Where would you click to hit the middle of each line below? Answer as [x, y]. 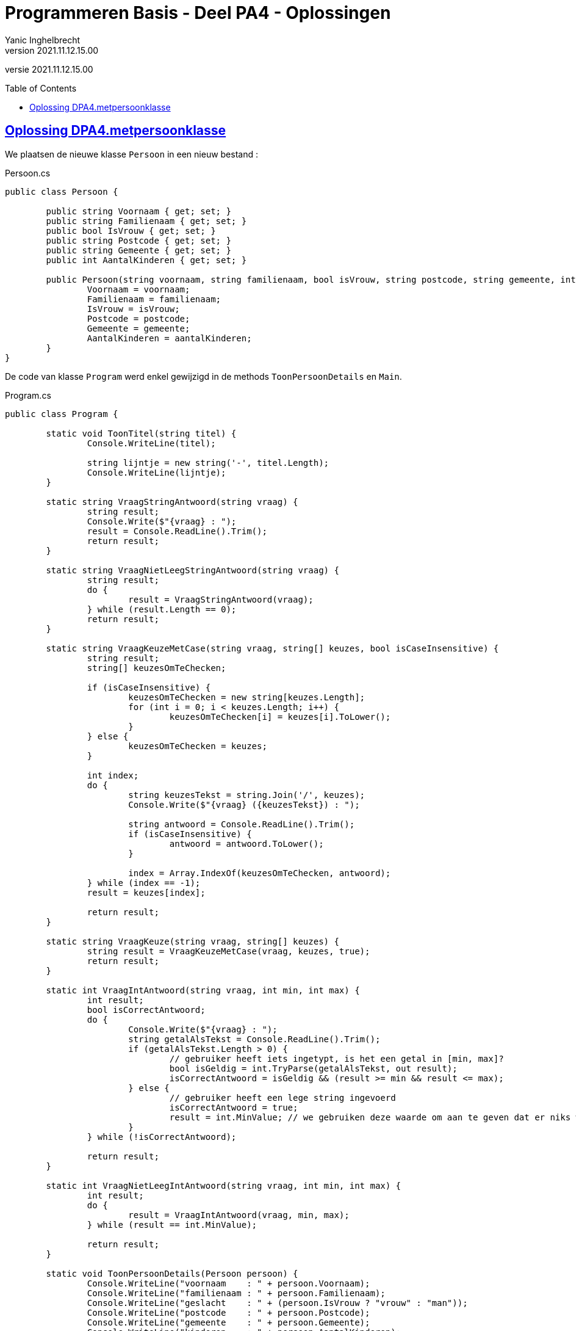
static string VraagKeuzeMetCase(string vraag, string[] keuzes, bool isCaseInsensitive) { [272, 648]
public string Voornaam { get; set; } [139, 211]
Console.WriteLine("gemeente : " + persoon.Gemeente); [229, 1322]
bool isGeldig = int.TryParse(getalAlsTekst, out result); [313, 1068]
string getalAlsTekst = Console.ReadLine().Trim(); [254, 1039]
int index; [113, 775]
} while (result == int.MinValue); [172, 1224]
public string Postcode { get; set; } [139, 240]
